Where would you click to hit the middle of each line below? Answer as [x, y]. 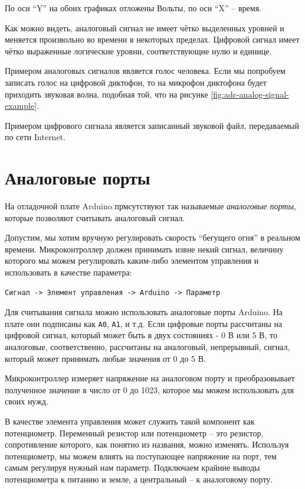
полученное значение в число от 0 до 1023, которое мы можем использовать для [150, 389]
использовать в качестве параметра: [68, 272]
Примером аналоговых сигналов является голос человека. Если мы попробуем [145, 71]
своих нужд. [27, 401]
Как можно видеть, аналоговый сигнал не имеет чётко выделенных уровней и [145, 27]
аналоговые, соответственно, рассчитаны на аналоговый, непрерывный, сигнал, [147, 347]
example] [21, 106]
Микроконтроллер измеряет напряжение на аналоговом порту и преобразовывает [150, 378]
